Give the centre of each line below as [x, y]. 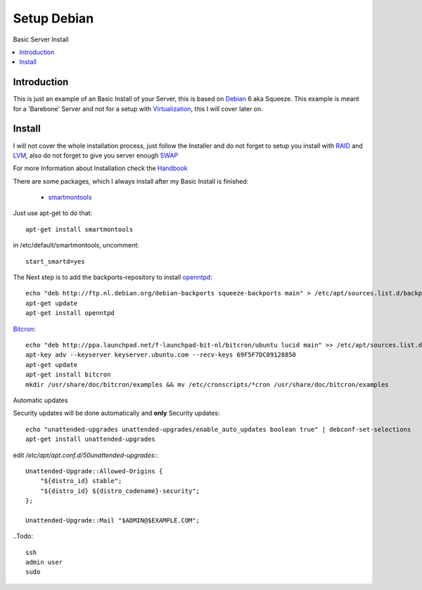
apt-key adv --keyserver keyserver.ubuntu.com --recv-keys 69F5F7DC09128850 [161, 355]
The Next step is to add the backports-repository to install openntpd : [113, 277]
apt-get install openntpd [70, 313]
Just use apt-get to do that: [53, 213]
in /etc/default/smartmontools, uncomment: [76, 245]
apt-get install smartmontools [79, 229]
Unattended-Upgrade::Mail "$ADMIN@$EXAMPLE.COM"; [113, 520]
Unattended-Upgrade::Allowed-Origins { [94, 471]
